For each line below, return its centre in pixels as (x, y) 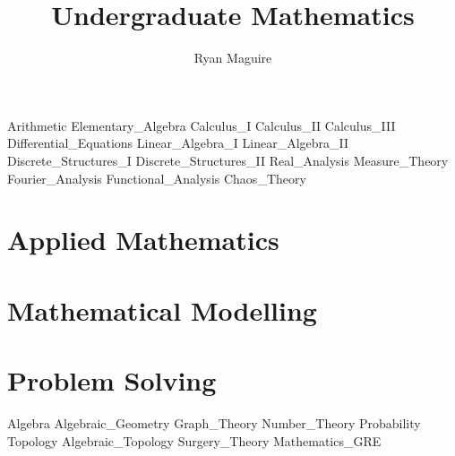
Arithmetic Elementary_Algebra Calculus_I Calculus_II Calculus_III (202, 125)
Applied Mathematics (143, 240)
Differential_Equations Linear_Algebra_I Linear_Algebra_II (178, 143)
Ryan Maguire (233, 58)
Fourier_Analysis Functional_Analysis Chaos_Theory (157, 178)
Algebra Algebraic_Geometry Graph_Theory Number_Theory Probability (214, 422)
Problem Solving (112, 380)
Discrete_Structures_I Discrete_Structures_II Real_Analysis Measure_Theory (228, 160)
